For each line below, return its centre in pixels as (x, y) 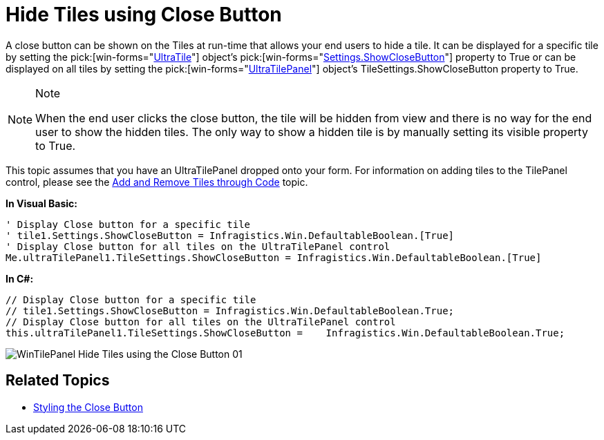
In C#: (20, 278)
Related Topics (58, 381)
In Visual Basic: (41, 203)
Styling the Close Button (88, 407)
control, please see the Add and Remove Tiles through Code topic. (157, 182)
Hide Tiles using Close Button (144, 15)
